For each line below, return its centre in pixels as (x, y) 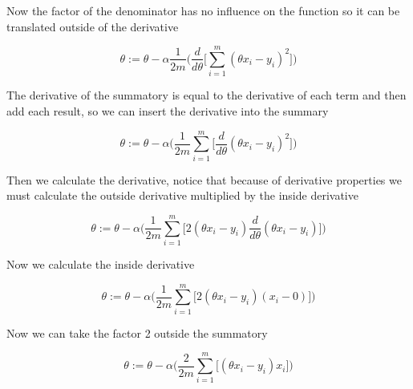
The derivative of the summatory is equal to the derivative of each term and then (206, 95)
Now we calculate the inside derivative (101, 263)
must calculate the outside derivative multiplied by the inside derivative (182, 195)
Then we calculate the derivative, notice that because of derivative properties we (204, 179)
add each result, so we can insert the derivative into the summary (168, 110)
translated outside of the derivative (93, 26)
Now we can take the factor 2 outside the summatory (137, 332)
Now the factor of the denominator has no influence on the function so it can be (203, 10)
